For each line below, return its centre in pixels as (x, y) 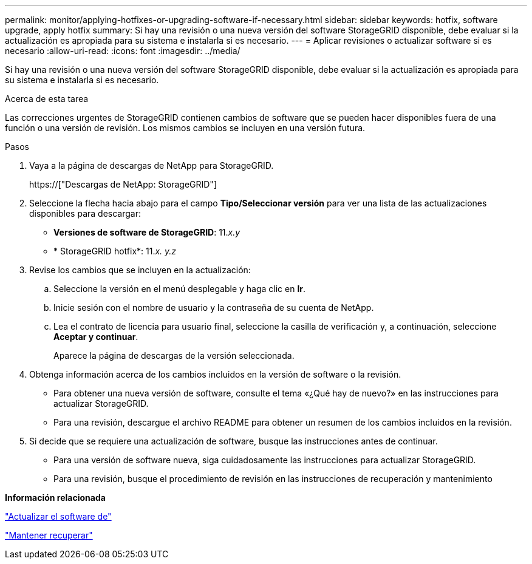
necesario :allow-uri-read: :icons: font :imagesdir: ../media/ (123, 51)
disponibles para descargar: (85, 213)
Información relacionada (55, 498)
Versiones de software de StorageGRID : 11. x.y (147, 232)
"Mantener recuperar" (49, 535)
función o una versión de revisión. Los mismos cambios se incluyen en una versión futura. (185, 128)
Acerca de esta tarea (47, 99)
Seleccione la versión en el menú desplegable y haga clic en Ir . (180, 289)
